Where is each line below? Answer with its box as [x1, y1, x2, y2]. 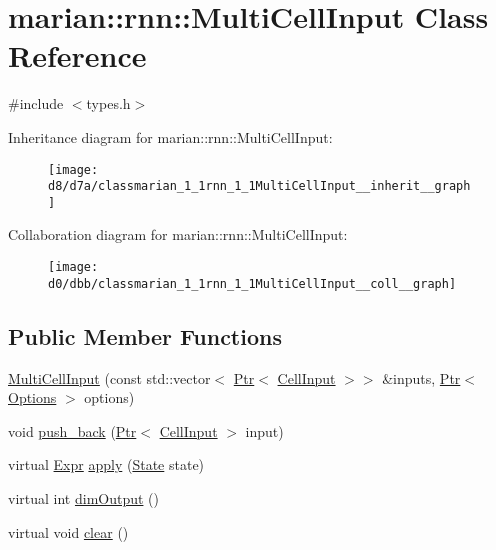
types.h [86, 93, 131, 114]
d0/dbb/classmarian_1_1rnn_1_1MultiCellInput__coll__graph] [48, 276, 457, 291]
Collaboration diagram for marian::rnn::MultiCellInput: [8, 224, 348, 245]
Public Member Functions [8, 320, 282, 351]
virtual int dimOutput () [8, 487, 159, 508]
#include [8, 93, 64, 114]
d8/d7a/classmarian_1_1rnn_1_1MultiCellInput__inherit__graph [48, 179, 471, 194]
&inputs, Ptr [382, 367, 461, 388]
